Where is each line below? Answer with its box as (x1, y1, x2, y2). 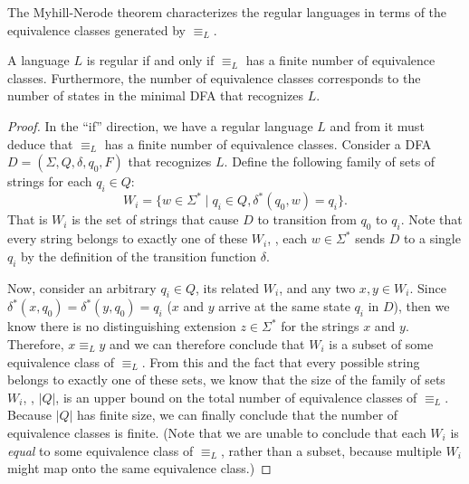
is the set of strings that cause (72, 210, 239, 229)
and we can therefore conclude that (110, 335, 305, 354)
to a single (403, 229, 461, 248)
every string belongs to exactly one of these (7, 229, 248, 248)
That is (7, 210, 48, 229)
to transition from (257, 210, 357, 229)
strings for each (7, 172, 92, 191)
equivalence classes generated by (7, 20, 187, 39)
